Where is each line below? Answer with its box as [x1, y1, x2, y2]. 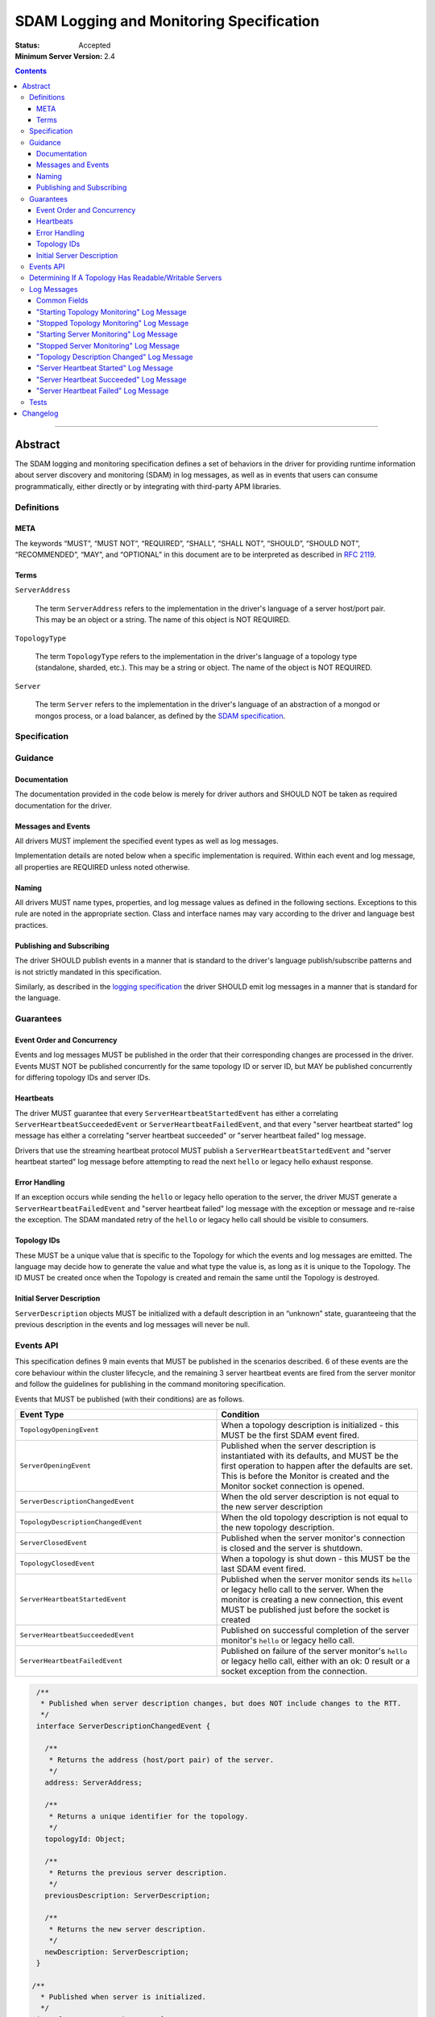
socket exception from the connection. [221, 1665, 368, 1677]
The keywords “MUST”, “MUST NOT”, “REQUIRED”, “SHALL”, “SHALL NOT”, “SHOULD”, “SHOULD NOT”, [14, 538, 361, 548]
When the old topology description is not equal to [221, 1511, 408, 1522]
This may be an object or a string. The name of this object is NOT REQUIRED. [35, 615, 291, 624]
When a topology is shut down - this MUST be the [221, 1553, 411, 1564]
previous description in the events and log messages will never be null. [14, 1320, 250, 1330]
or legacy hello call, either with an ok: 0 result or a [221, 1655, 411, 1666]
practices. [14, 920, 48, 929]
